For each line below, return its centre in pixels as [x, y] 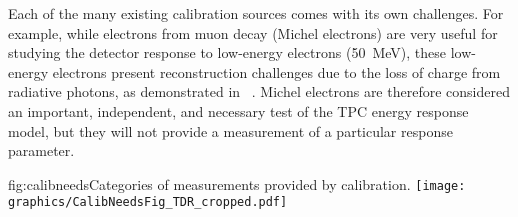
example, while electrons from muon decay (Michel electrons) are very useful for [253, 32]
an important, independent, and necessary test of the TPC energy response [238, 110]
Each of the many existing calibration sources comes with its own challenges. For [256, 13]
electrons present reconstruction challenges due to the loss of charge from [276, 71]
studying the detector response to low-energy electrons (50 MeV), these [227, 52]
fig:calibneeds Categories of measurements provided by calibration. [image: [237, 183]
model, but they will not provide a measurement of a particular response [230, 130]
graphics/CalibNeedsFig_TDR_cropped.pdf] [148, 202]
